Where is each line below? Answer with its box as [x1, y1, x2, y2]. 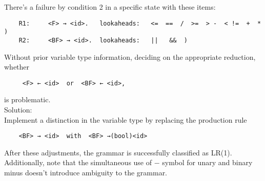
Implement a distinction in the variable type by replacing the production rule [4, 114, 247, 125]
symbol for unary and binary [162, 157, 253, 168]
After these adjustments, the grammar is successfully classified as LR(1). [4, 147, 232, 157]
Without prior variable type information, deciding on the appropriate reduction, [4, 51, 256, 62]
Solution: [4, 104, 32, 115]
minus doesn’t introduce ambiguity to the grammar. [4, 167, 168, 178]
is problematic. [4, 94, 51, 105]
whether [4, 61, 30, 72]
